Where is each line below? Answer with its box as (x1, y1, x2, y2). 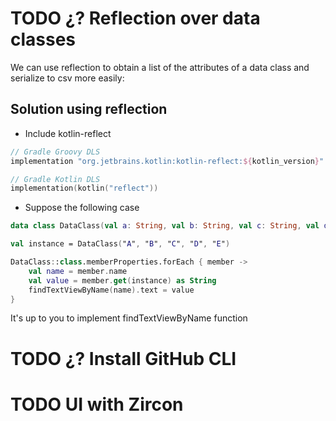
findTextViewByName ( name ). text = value (28, 285, 195, 295)
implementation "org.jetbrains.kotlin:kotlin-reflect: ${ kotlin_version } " (10, 156, 325, 166)
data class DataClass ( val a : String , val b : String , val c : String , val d (10, 221, 329, 231)
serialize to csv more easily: (10, 72, 125, 84)
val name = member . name (28, 266, 128, 276)
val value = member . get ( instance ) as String (28, 275, 217, 286)
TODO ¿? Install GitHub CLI (10, 347, 237, 370)
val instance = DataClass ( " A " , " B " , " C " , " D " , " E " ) (10, 239, 231, 249)
